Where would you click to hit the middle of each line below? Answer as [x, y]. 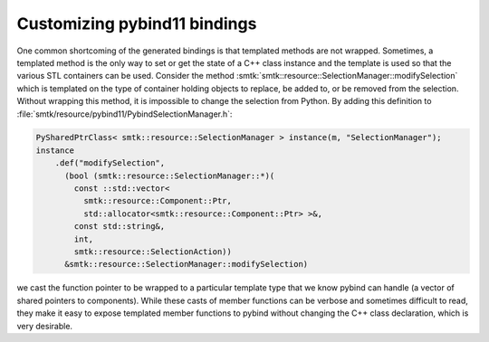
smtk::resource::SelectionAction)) [153, 252]
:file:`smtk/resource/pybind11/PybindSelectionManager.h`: [125, 114]
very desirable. [44, 326]
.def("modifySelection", [110, 163]
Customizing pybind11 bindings [137, 24]
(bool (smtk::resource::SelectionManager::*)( [170, 176]
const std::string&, [120, 227]
